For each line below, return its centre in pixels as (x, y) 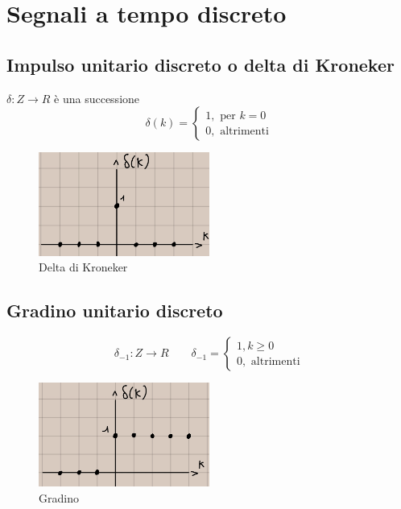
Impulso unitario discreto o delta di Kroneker (200, 64)
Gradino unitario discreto (115, 310)
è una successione (97, 98)
